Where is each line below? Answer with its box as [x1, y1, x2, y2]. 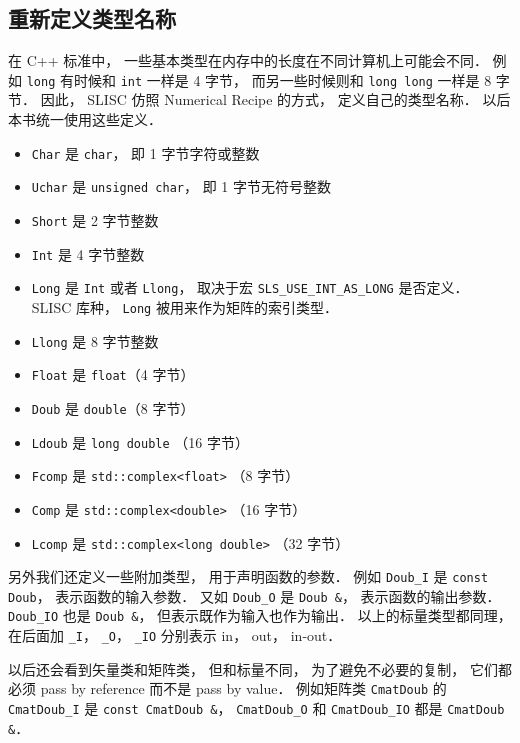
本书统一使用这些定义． [8, 109, 162, 130]
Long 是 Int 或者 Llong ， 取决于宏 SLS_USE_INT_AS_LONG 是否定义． [31, 277, 469, 298]
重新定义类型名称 [8, 3, 176, 34]
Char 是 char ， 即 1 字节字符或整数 [31, 142, 260, 163]
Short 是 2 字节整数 [31, 209, 159, 230]
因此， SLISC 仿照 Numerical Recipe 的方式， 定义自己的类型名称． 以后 [40, 89, 511, 110]
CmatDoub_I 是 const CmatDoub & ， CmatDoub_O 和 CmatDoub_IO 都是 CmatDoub [8, 698, 505, 719]
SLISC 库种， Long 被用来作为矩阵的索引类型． [31, 296, 338, 317]
